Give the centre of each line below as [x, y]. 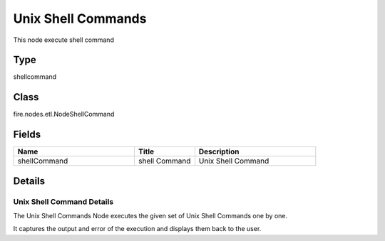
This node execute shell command [63, 40]
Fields [27, 135]
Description [219, 151]
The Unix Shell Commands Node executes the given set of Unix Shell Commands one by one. [150, 216]
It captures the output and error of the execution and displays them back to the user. [137, 229]
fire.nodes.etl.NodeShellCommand [64, 114]
